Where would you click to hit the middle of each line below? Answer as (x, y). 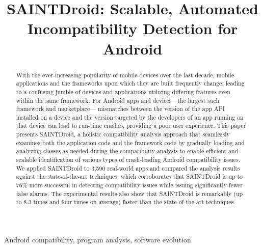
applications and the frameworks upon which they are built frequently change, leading (130, 83)
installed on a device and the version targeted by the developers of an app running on (130, 117)
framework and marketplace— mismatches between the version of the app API (121, 109)
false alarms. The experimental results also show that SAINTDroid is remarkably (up (129, 193)
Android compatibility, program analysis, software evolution (98, 240)
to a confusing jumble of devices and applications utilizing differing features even (123, 91)
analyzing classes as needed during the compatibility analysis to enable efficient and (127, 151)
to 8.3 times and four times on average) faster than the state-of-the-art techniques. (126, 202)
